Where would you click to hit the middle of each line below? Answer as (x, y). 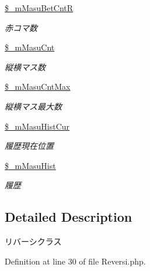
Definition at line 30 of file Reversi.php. (75, 261)
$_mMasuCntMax (38, 87)
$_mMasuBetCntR (39, 8)
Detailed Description (69, 217)
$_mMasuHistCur (37, 126)
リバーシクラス (33, 241)
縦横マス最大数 (33, 106)
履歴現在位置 (29, 146)
